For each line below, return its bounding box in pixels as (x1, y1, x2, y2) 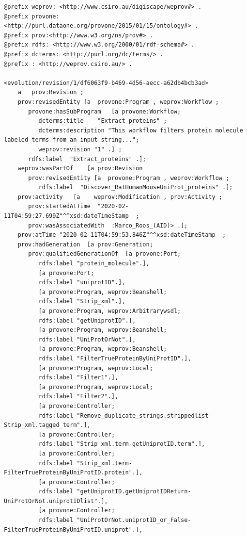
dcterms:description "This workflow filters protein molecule (38, 127, 243, 134)
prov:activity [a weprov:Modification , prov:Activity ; (17, 193, 223, 200)
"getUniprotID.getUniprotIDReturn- (77, 488, 191, 495)
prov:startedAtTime (28, 203, 91, 210)
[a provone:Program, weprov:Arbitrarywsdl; (38, 308, 181, 314)
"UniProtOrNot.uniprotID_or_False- (77, 517, 191, 524)
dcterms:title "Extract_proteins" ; (38, 117, 167, 125)
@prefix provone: (4, 13, 60, 20)
